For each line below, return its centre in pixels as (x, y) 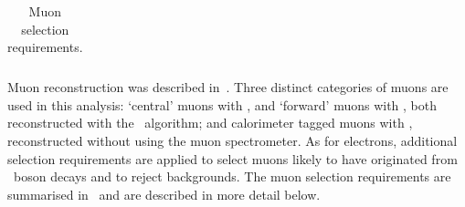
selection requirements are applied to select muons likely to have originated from (232, 158)
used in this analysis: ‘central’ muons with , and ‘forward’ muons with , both (222, 104)
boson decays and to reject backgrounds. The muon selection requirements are (232, 176)
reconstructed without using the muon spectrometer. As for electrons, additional (232, 141)
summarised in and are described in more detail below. (164, 194)
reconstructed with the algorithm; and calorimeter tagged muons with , (210, 123)
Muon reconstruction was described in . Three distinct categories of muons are (228, 87)
